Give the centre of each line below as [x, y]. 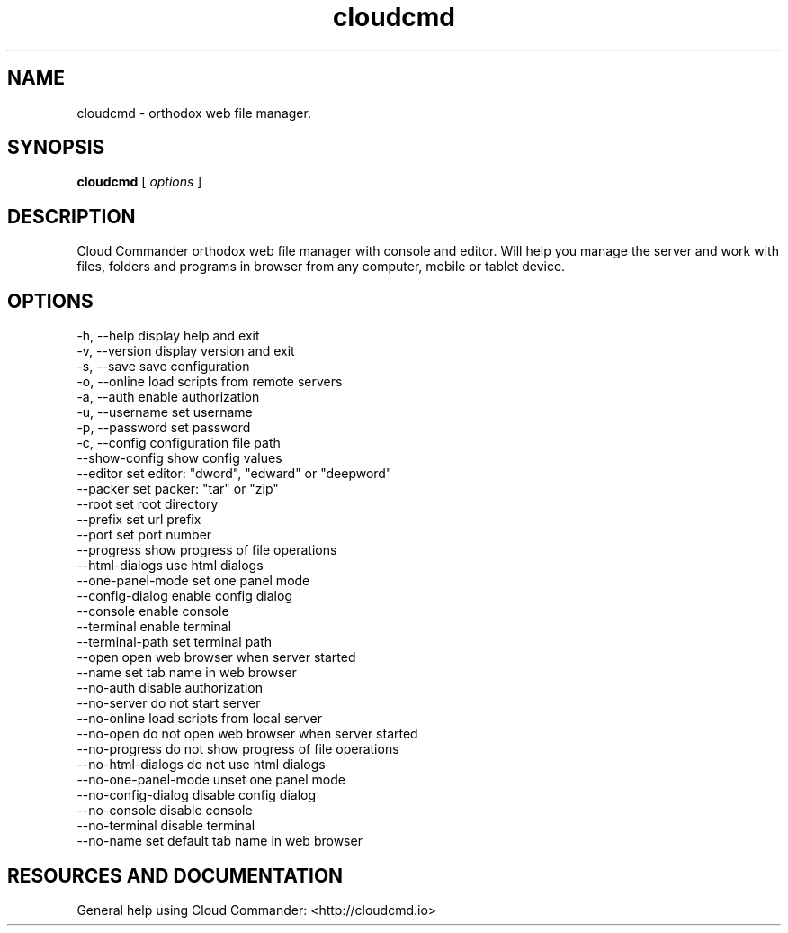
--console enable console [153, 611]
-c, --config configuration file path [179, 443]
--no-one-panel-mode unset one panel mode [211, 780]
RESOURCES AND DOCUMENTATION [175, 875]
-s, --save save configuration [163, 367]
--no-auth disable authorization [170, 688]
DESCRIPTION [72, 216]
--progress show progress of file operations [207, 550]
